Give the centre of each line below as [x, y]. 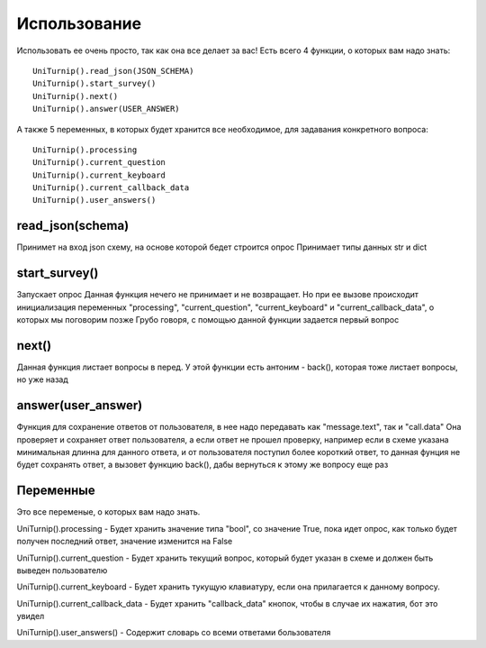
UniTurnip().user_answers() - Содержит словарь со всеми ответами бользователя [174, 633]
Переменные [56, 491]
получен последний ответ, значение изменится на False [125, 542]
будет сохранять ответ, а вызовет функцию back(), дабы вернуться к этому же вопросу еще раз [202, 465]
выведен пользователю [62, 570]
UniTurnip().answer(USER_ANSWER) [106, 109]
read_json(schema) [73, 226]
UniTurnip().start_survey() [94, 84]
